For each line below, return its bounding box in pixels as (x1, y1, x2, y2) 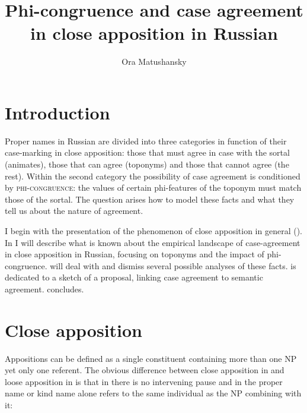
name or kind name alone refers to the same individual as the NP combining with (5, 387, 302, 399)
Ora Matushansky (121, 55, 187, 68)
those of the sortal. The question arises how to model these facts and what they (5, 193, 295, 205)
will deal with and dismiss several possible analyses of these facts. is (50, 259, 296, 272)
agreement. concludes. (5, 282, 84, 295)
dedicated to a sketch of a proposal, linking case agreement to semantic (5, 271, 263, 283)
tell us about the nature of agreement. (5, 204, 143, 217)
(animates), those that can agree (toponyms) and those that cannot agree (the (5, 158, 289, 171)
